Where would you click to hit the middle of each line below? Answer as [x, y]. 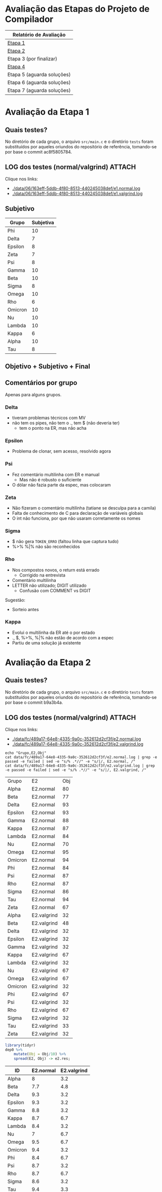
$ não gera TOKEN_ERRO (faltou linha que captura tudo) [65, 542]
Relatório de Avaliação [39, 35]
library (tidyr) [20, 1045]
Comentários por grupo [41, 383]
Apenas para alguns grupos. [33, 394]
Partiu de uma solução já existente [47, 643]
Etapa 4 [16, 67]
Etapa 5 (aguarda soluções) [39, 74]
